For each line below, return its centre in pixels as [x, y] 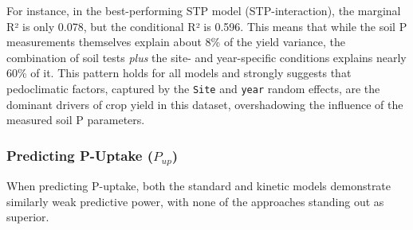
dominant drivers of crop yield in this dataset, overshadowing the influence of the [205, 104]
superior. [28, 217]
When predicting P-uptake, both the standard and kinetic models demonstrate [199, 186]
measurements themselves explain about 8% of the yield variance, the [176, 42]
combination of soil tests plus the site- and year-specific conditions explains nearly [206, 57]
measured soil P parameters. [76, 120]
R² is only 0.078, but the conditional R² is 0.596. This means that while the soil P [207, 26]
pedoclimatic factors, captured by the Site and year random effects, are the [193, 88]
